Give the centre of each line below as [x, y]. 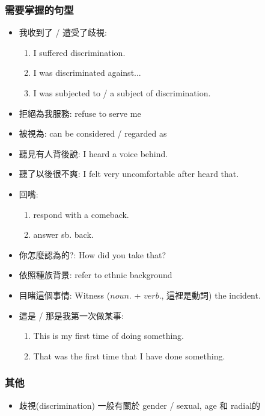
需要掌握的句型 [39, 9]
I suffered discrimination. [79, 52]
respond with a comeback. [81, 214]
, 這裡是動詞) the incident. [211, 295]
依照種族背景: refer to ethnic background [96, 275]
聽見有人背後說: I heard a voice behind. [93, 153]
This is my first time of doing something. [108, 336]
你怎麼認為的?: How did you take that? [93, 254]
